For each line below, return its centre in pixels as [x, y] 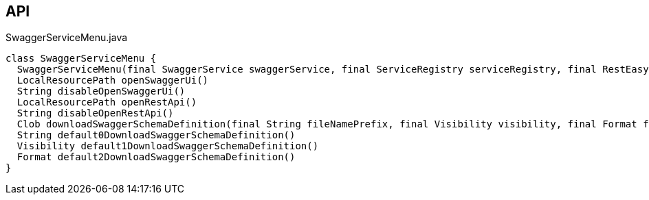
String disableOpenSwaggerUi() [101, 91]
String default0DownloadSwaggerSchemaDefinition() [156, 135]
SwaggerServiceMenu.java [67, 38]
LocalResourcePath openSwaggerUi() [113, 80]
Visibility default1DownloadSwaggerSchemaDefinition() [168, 146]
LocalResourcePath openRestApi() [107, 102]
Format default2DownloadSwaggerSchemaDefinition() [156, 157]
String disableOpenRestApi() [95, 113]
